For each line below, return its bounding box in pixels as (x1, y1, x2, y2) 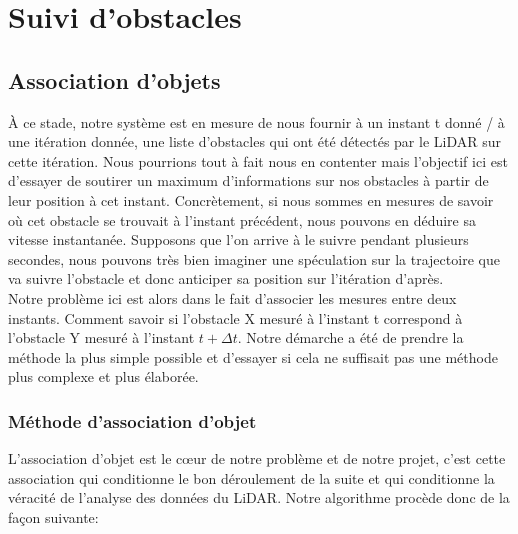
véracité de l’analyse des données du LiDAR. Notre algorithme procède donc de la (8, 487, 510, 508)
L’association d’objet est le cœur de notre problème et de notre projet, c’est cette (8, 448, 506, 469)
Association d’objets (8, 64, 221, 95)
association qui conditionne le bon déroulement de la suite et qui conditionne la (8, 467, 495, 488)
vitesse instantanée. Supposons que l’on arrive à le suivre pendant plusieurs (8, 229, 469, 250)
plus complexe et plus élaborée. (8, 366, 199, 387)
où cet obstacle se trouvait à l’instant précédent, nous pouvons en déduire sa (8, 209, 477, 230)
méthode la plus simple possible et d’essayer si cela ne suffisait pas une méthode (8, 346, 498, 367)
